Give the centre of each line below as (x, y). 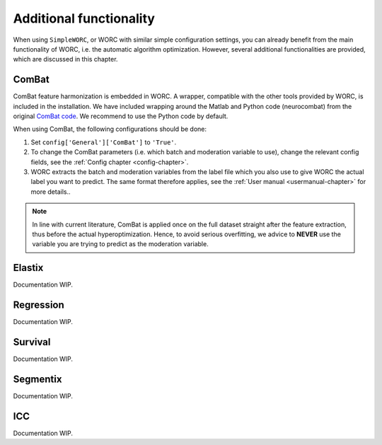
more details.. (51, 192)
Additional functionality (84, 18)
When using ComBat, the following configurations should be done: (110, 129)
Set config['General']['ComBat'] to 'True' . (104, 142)
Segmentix (37, 379)
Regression (39, 305)
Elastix (28, 268)
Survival (32, 342)
